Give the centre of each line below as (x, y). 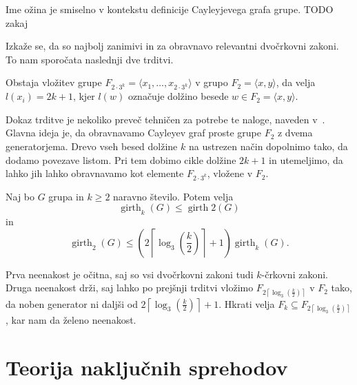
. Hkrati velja (247, 303)
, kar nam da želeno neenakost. (71, 319)
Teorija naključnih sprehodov (147, 367)
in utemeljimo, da (306, 159)
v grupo (212, 82)
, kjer (84, 96)
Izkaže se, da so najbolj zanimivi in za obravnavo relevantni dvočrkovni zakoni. (172, 46)
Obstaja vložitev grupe (54, 82)
